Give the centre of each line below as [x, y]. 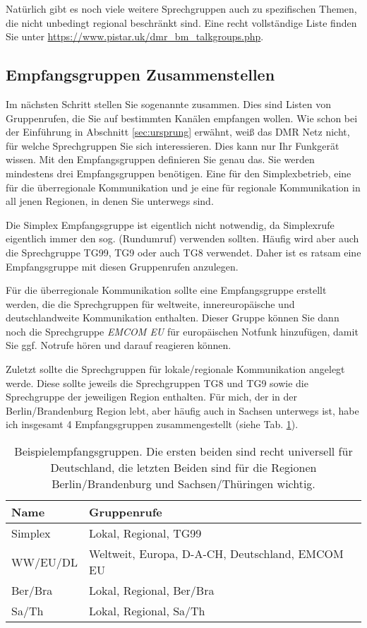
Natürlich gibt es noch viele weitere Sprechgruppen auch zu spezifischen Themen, [181, 8]
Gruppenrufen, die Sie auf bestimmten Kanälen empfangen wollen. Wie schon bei [182, 118]
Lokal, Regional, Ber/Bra [152, 591]
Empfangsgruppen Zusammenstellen [140, 75]
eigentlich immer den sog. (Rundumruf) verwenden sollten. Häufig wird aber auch [182, 238]
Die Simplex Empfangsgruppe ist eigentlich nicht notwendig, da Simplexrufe [170, 224]
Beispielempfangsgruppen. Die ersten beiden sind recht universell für [183, 451]
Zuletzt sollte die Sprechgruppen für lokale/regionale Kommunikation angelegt [175, 369]
